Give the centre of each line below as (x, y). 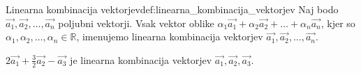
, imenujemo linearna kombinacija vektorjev (170, 36)
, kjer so (338, 23)
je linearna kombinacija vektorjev (141, 59)
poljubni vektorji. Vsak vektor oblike (136, 23)
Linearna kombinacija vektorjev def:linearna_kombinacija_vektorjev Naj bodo (172, 9)
